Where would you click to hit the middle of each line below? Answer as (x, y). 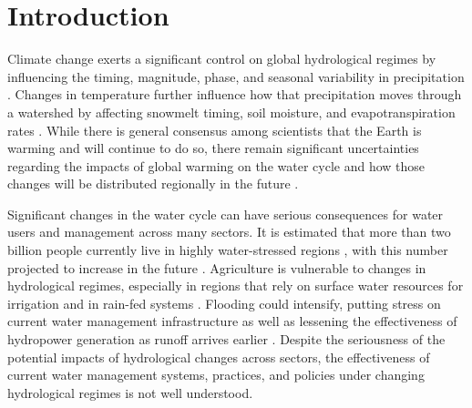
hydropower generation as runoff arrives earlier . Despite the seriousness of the (226, 339)
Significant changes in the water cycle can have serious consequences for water (226, 214)
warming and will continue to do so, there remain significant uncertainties (213, 148)
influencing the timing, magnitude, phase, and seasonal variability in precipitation (236, 76)
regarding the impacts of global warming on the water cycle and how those (216, 165)
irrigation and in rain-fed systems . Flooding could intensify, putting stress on (224, 303)
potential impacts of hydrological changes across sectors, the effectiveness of (219, 357)
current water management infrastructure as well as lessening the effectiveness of (232, 321)
